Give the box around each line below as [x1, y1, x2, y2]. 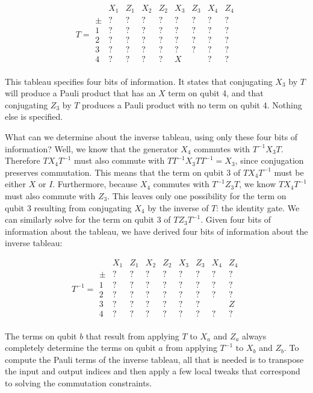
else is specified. [5, 110, 63, 123]
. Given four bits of [200, 213, 271, 226]
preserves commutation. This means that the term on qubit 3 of [5, 166, 241, 178]
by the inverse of [147, 201, 209, 214]
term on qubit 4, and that [168, 87, 264, 99]
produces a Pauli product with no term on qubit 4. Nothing [82, 98, 302, 111]
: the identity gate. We [216, 201, 300, 214]
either [5, 178, 26, 190]
